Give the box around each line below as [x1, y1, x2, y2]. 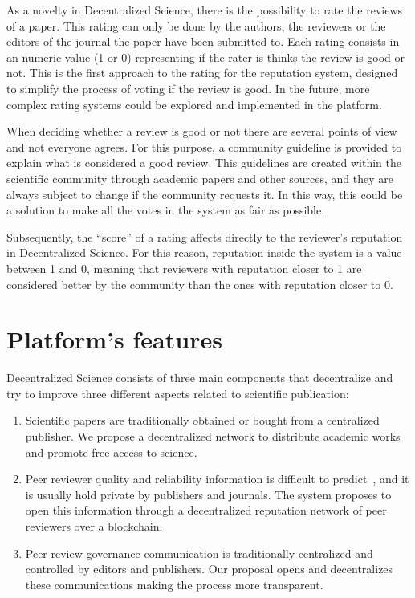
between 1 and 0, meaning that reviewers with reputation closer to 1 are [6, 259, 362, 276]
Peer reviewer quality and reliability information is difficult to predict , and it [25, 470, 409, 487]
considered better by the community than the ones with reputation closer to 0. [6, 275, 393, 292]
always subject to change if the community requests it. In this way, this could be [6, 185, 403, 202]
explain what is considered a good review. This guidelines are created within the [6, 154, 402, 171]
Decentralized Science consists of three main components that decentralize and [6, 369, 393, 386]
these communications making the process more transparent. [25, 576, 323, 592]
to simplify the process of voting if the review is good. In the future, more [6, 79, 370, 96]
